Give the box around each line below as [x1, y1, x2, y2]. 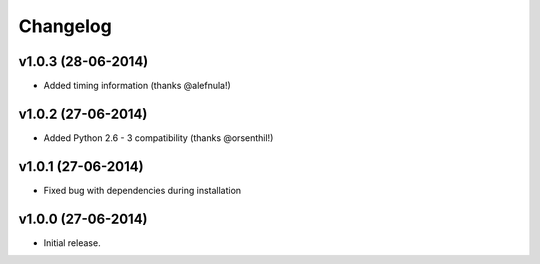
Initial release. [43, 236, 101, 249]
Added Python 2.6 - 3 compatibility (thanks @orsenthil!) [43, 131, 274, 144]
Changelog [18, 15, 112, 37]
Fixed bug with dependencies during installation [43, 184, 242, 196]
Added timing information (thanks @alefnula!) [43, 80, 232, 92]
